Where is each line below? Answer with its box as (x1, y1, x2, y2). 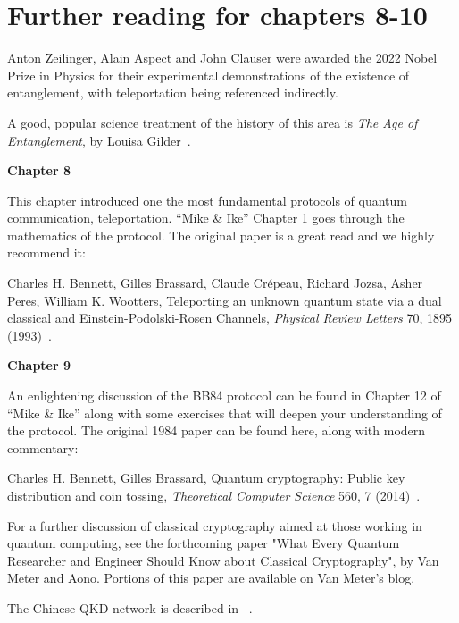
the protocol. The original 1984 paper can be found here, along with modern (7, 421, 426, 440)
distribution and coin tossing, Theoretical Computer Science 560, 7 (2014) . (7, 486, 421, 504)
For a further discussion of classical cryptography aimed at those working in (7, 516, 422, 535)
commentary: (7, 438, 79, 457)
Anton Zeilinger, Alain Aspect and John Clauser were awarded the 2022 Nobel (7, 48, 438, 67)
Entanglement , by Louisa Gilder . (7, 130, 191, 149)
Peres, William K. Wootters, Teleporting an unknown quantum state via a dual (7, 290, 442, 309)
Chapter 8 (7, 161, 71, 180)
